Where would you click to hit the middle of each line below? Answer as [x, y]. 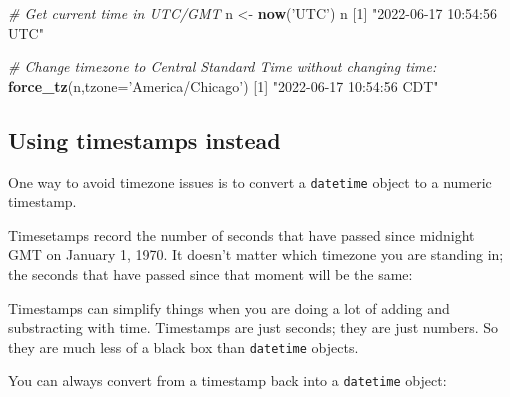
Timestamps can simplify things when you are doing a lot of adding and [229, 307]
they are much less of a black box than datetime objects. [183, 346]
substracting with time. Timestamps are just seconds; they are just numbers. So [253, 327]
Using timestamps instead [144, 139]
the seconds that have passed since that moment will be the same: [210, 274]
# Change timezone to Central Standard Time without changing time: [222, 66]
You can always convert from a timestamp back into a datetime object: [227, 380]
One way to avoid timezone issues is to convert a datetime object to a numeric [250, 181]
